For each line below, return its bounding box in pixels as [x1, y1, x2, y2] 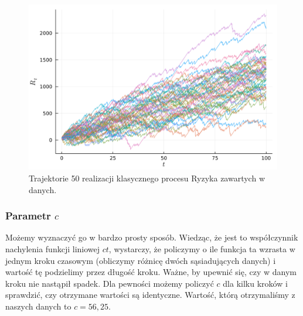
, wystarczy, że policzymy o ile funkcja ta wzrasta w [108, 242, 295, 255]
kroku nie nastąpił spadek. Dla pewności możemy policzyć [5, 277, 214, 289]
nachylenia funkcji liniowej [5, 242, 100, 255]
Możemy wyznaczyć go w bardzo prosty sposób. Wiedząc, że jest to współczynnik [5, 231, 298, 243]
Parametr [5, 208, 51, 223]
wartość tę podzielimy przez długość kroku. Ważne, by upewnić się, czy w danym [5, 266, 297, 278]
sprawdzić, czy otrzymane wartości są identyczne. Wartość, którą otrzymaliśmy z [5, 288, 295, 301]
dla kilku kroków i [223, 277, 288, 289]
